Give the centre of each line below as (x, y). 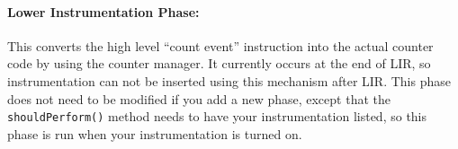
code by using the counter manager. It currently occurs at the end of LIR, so (219, 63)
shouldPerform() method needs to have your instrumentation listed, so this (217, 116)
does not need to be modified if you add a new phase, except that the (199, 98)
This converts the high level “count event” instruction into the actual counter (220, 45)
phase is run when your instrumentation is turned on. (155, 133)
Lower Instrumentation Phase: (103, 11)
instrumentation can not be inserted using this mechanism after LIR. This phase (229, 80)
